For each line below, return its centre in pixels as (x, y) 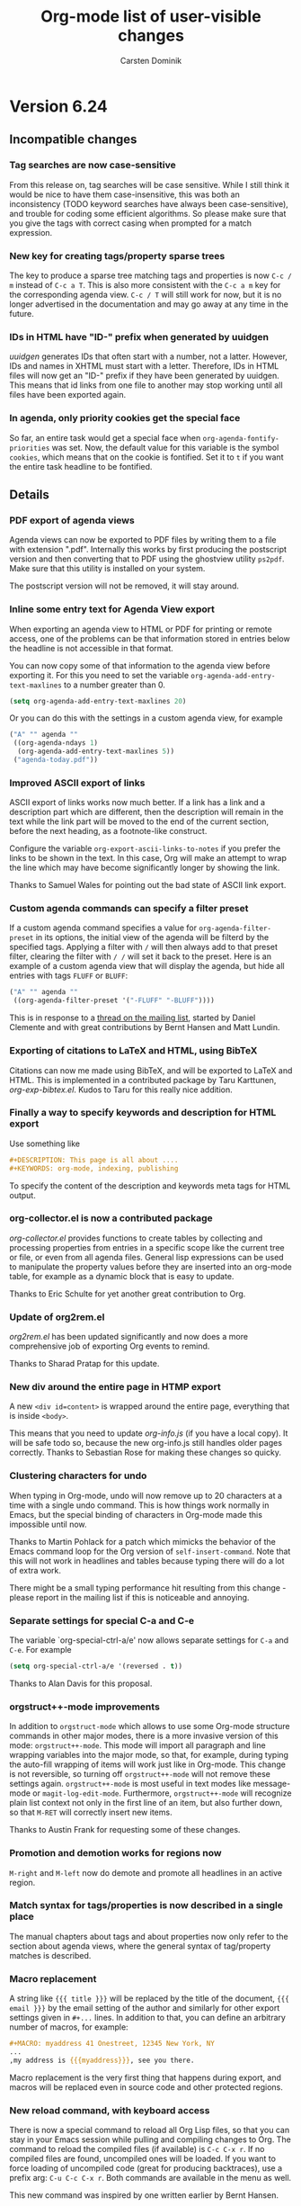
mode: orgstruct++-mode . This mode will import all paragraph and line (138, 1745)
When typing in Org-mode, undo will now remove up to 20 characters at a (146, 1495)
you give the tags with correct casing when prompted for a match (131, 223)
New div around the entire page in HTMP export (115, 1387)
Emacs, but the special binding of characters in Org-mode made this (136, 1514)
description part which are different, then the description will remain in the (146, 812)
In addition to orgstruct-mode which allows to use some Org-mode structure (150, 1726)
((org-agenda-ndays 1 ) (56, 743)
